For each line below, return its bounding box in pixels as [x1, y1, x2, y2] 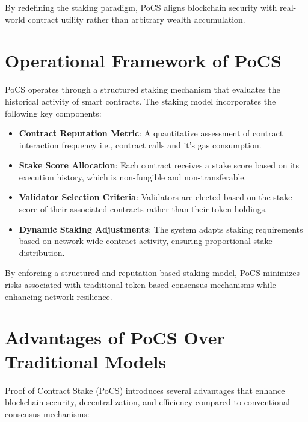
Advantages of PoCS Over [5, 325, 225, 350]
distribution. [19, 246, 65, 258]
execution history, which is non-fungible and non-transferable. [19, 170, 247, 183]
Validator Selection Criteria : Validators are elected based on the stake [19, 191, 292, 203]
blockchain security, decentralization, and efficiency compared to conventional [5, 396, 290, 408]
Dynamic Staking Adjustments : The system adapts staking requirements [19, 222, 303, 235]
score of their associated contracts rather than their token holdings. [19, 203, 268, 215]
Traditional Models [5, 349, 167, 373]
